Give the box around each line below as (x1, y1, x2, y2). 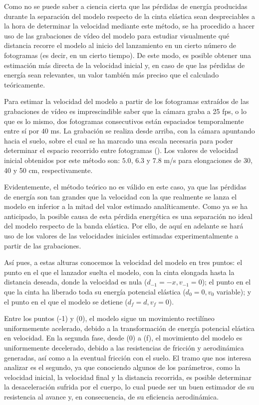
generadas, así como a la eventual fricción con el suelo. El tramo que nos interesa (4, 352, 252, 362)
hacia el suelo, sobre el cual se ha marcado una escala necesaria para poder (4, 135, 233, 145)
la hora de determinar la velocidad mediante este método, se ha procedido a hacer (4, 20, 255, 31)
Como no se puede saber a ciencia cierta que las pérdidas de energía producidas (4, 1, 248, 11)
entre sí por (4, 125, 39, 136)
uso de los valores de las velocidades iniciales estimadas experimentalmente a (4, 230, 239, 241)
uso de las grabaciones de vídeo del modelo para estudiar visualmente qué (4, 30, 230, 40)
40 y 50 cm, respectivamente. (4, 164, 93, 175)
